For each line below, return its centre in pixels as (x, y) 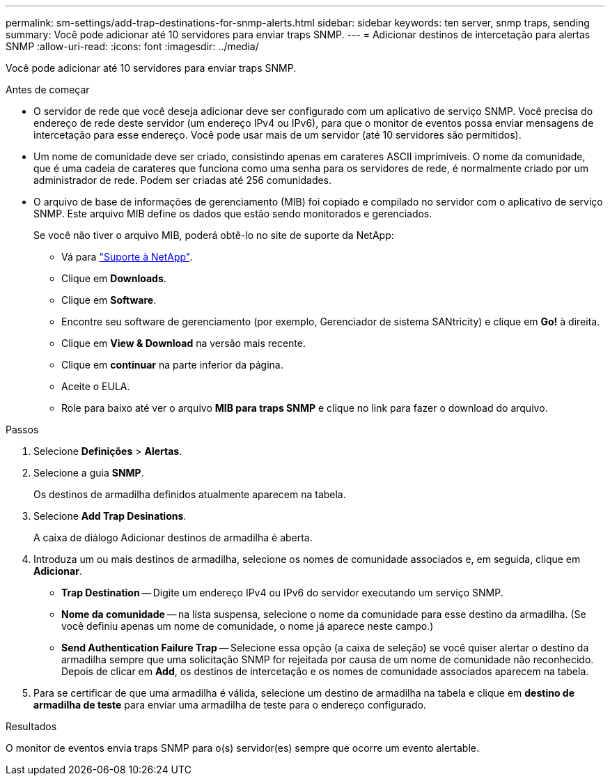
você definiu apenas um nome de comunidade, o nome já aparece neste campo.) (248, 626)
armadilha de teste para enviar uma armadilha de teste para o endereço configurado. (230, 705)
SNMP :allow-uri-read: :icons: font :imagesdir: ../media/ (132, 46)
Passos (22, 430)
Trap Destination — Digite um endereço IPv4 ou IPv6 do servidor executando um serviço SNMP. (282, 593)
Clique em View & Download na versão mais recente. (183, 343)
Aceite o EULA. (96, 386)
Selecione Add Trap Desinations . (110, 516)
